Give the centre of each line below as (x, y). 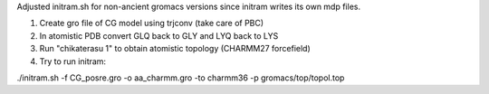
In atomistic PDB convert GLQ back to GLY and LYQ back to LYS (159, 35)
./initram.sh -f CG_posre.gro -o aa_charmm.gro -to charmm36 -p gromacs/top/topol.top (181, 78)
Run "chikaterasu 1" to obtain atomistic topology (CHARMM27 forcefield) (175, 49)
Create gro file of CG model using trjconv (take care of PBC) (152, 23)
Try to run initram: (73, 61)
